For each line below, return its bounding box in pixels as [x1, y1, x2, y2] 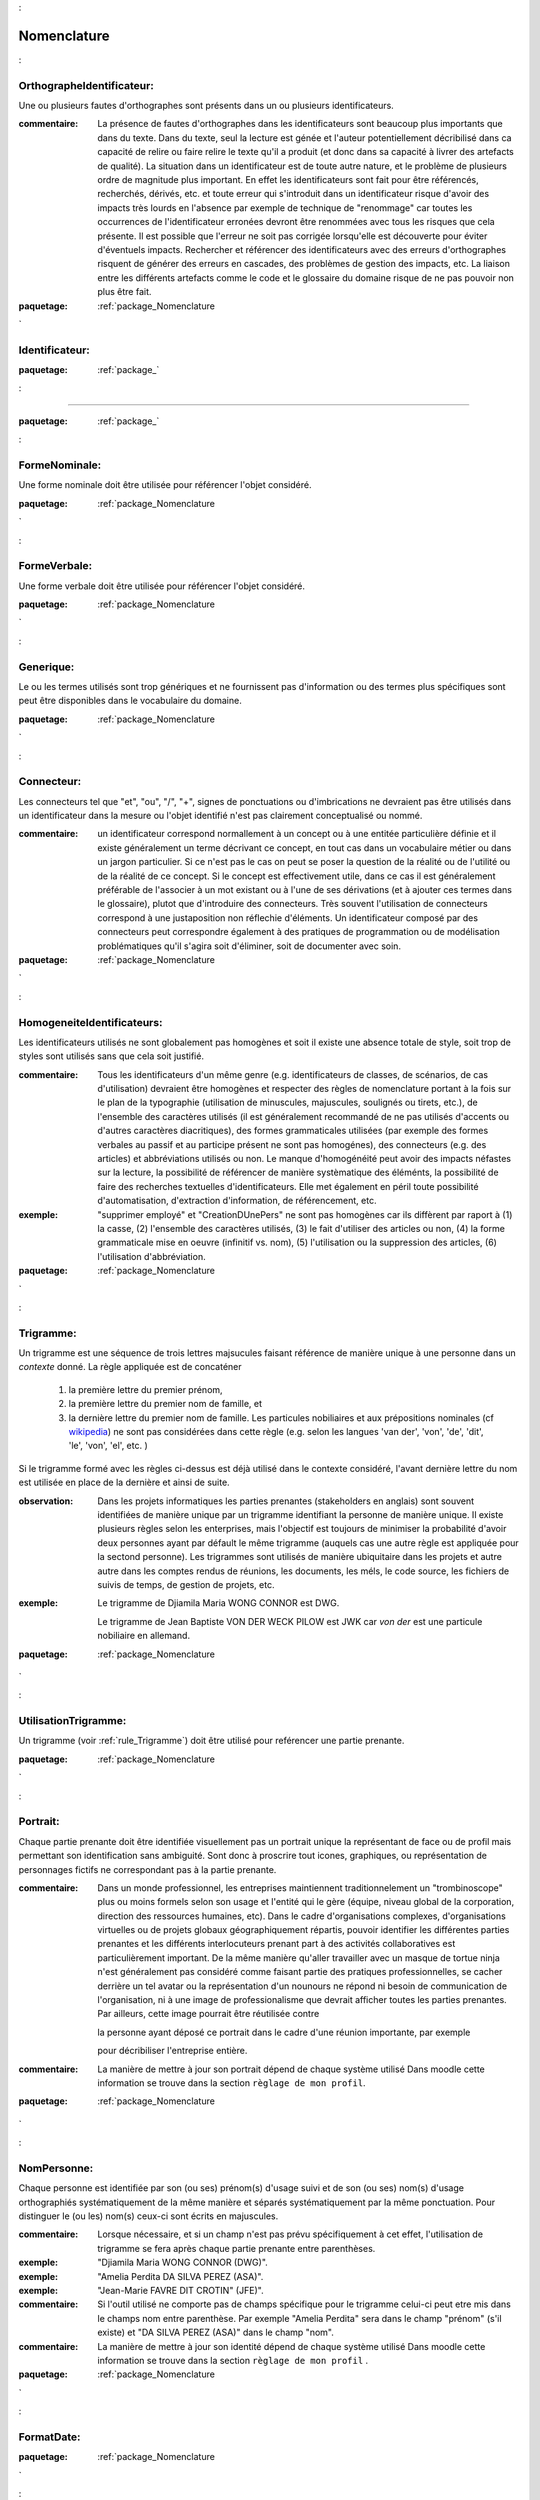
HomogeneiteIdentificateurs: [18, 1015, 163, 1029]
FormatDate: [18, 2430, 81, 2444]
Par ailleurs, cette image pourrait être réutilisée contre [97, 2008, 320, 2020]
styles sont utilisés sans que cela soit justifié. [18, 1050, 205, 1062]
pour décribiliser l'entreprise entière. [97, 2045, 248, 2057]
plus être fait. [97, 286, 152, 298]
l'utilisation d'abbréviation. [97, 1250, 206, 1262]
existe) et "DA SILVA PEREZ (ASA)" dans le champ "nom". [97, 2326, 334, 2339]
